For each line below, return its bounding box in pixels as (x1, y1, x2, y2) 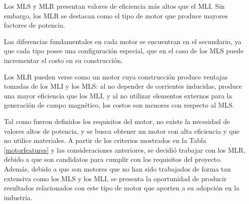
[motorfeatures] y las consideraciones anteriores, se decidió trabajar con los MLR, (4, 144, 246, 155)
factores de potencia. (4, 20, 66, 30)
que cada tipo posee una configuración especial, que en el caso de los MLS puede (4, 46, 244, 56)
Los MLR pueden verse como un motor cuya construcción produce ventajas (4, 71, 228, 81)
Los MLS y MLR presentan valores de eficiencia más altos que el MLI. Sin (4, 1, 225, 11)
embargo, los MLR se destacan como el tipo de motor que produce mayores (4, 10, 228, 20)
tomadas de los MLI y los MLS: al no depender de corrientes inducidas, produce (4, 81, 242, 91)
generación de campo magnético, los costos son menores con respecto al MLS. (4, 100, 234, 110)
